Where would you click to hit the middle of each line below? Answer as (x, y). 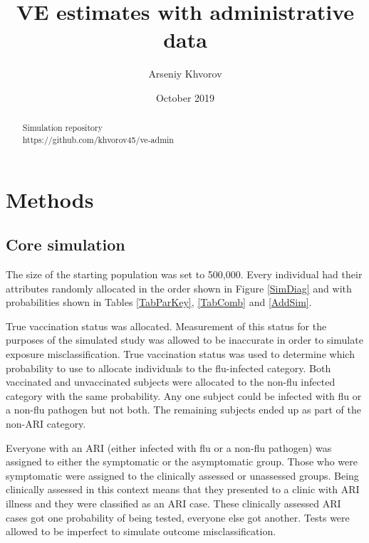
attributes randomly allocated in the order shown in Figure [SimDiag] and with (179, 288)
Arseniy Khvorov (185, 74)
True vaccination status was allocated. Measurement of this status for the (166, 326)
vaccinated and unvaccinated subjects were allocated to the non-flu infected (171, 382)
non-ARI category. (46, 423)
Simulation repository (62, 128)
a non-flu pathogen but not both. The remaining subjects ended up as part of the (183, 410)
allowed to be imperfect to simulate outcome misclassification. (141, 531)
